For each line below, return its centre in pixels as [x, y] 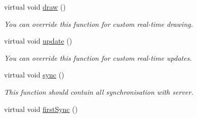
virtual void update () [38, 41]
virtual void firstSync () [41, 109]
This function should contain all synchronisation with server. [99, 91]
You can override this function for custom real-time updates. [98, 57]
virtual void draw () [35, 7]
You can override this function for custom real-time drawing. [99, 24]
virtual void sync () [34, 75]
